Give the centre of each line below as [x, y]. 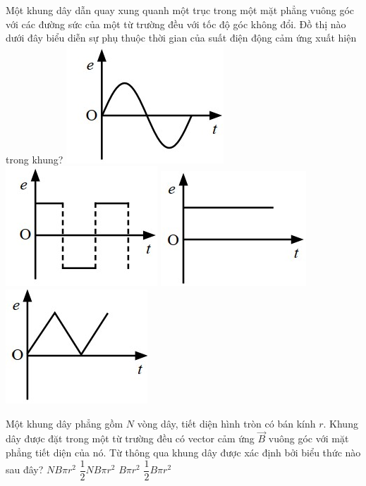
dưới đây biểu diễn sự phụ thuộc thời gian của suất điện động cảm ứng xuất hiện [181, 38]
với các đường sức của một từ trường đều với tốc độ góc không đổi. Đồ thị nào [176, 24]
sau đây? [25, 469]
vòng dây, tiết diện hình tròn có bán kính [226, 423]
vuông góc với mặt [309, 438]
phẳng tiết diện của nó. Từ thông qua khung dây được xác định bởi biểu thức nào [183, 452]
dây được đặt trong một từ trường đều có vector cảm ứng [130, 438]
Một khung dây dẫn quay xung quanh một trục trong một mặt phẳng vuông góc [180, 10]
